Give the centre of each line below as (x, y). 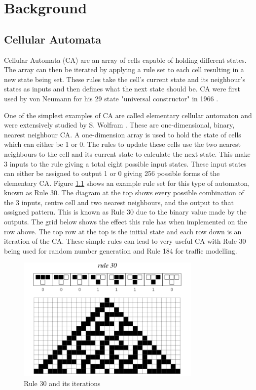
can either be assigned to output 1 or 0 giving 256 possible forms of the (112, 173)
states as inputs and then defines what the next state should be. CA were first (122, 89)
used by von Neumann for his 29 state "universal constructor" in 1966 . (111, 98)
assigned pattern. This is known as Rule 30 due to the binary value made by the (125, 212)
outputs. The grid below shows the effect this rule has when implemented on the (126, 222)
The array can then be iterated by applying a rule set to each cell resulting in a (124, 69)
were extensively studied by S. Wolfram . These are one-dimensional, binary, (119, 125)
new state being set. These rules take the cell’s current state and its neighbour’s (125, 79)
